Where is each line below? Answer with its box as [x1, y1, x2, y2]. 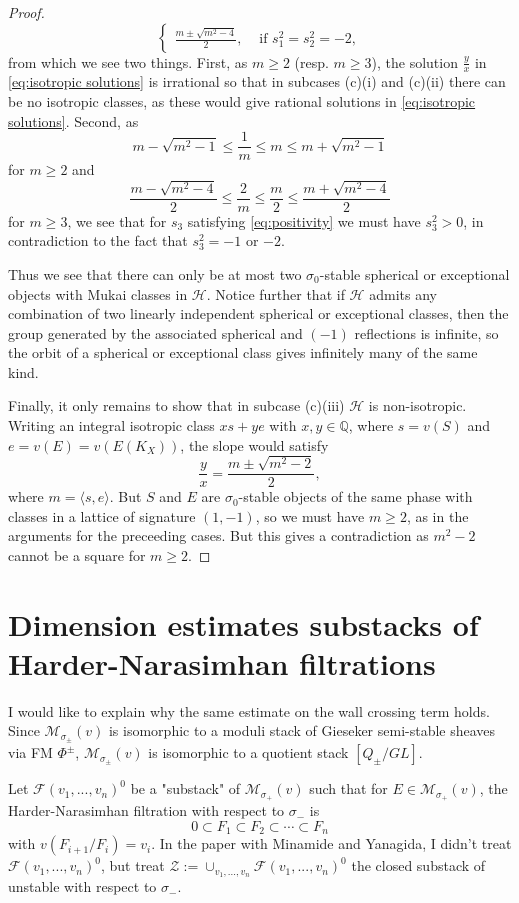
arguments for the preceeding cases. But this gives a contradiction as [8, 525, 429, 546]
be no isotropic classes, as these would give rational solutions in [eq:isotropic [8, 91, 476, 112]
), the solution [371, 51, 458, 72]
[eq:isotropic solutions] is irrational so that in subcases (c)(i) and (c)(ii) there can [8, 71, 506, 92]
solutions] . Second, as [8, 110, 139, 131]
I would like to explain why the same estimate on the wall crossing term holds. [8, 700, 490, 721]
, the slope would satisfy [180, 434, 329, 455]
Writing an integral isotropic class [8, 415, 215, 436]
